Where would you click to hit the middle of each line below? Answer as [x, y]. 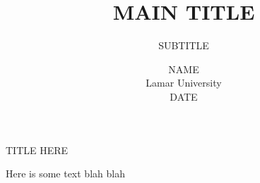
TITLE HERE [37, 150]
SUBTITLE [184, 45]
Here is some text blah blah [65, 173]
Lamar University [184, 83]
